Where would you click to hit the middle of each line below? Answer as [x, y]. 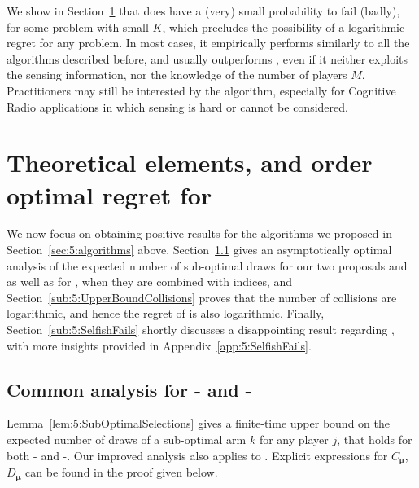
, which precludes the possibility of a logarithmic [284, 26]
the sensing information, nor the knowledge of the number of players [177, 75]
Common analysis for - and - [129, 389]
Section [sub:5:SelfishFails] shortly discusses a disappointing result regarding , [201, 330]
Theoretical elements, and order [190, 163]
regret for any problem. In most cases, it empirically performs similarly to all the [208, 43]
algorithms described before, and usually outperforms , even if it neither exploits [207, 58]
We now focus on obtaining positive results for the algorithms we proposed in [199, 233]
